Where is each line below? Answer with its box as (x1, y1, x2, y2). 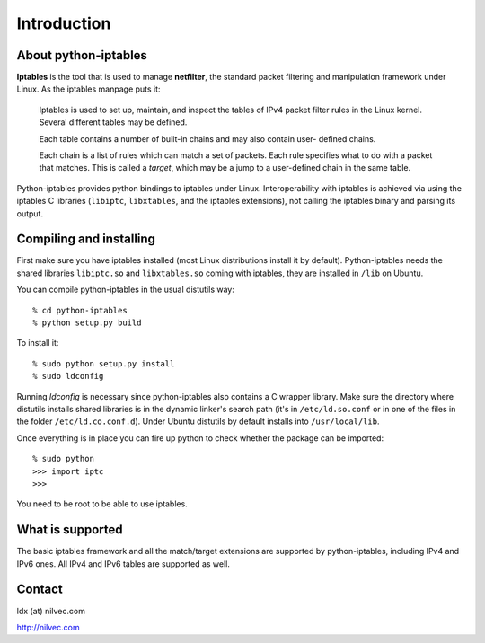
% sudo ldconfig (32, 371, 104, 382)
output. (16, 207, 44, 219)
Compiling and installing (16, 232, 156, 247)
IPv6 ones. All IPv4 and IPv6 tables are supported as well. (16, 558, 231, 569)
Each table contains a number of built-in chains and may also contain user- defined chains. (39, 133, 376, 144)
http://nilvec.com (16, 621, 80, 632)
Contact (16, 582, 63, 597)
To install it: (16, 338, 59, 348)
